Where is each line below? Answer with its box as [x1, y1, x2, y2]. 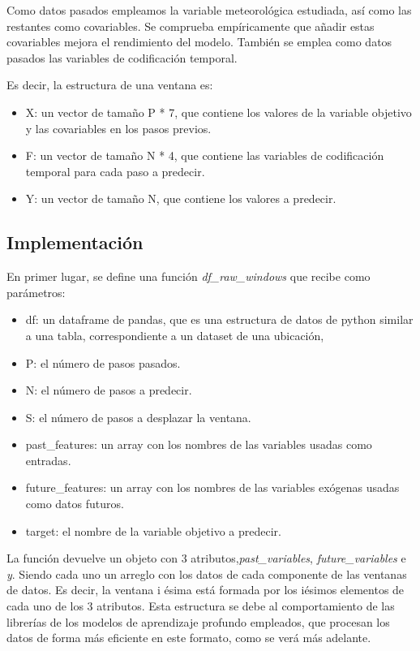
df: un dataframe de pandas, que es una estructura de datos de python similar [25, 311, 414, 328]
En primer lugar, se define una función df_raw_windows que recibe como [6, 268, 371, 285]
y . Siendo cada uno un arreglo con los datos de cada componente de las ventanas [6, 565, 407, 582]
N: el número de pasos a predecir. [25, 382, 192, 399]
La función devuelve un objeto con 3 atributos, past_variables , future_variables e [6, 550, 406, 567]
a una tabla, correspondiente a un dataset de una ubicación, [25, 326, 324, 343]
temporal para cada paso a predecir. [25, 162, 205, 179]
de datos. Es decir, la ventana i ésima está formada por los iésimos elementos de [6, 581, 405, 598]
